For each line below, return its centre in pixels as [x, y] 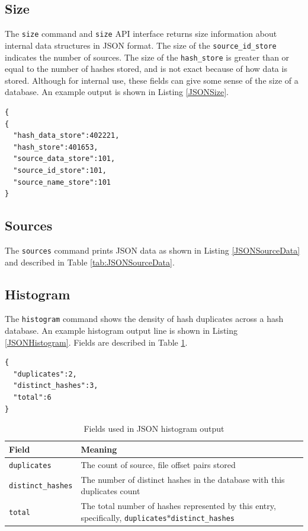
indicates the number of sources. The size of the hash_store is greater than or [147, 57]
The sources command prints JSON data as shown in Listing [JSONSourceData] [153, 250]
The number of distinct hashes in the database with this [183, 479]
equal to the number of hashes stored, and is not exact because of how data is [146, 69]
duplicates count [110, 491]
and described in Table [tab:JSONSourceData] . [90, 262]
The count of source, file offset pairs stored [158, 464]
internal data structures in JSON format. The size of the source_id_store [141, 45]
